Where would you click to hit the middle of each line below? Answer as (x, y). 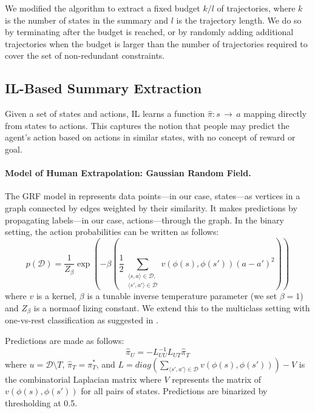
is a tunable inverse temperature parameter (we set (182, 296)
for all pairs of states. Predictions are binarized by (174, 391)
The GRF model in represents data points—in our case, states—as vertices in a (153, 196)
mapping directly (275, 114)
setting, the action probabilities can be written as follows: (112, 232)
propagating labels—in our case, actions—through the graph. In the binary (144, 220)
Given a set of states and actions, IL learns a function (105, 114)
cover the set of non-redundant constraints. (85, 55)
